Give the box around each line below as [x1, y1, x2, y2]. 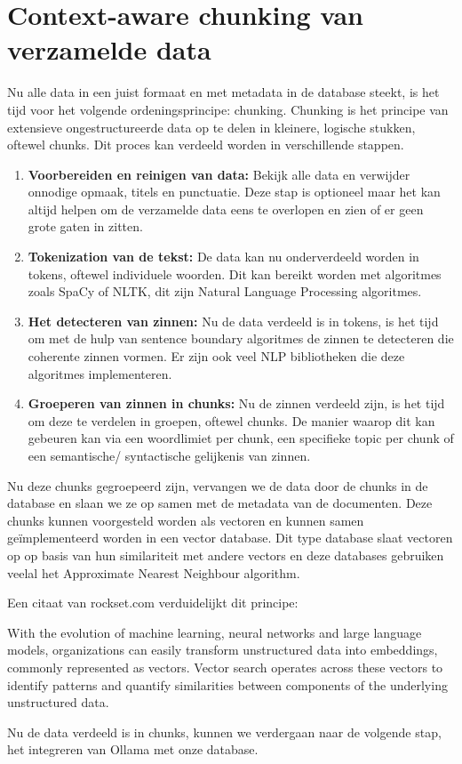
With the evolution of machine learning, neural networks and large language [7, 623, 422, 641]
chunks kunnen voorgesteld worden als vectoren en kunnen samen [7, 511, 364, 529]
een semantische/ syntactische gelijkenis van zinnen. [28, 446, 311, 464]
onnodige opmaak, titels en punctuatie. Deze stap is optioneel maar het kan [28, 182, 441, 201]
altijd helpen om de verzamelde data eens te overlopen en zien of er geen [28, 199, 424, 218]
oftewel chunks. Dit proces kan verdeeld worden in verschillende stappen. [7, 135, 404, 154]
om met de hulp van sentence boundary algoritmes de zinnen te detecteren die [28, 329, 454, 348]
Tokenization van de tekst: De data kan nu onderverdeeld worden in [28, 247, 419, 266]
